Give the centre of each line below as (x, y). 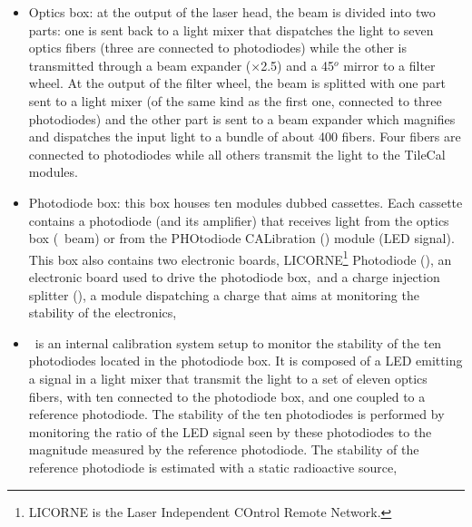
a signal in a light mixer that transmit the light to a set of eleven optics (228, 378)
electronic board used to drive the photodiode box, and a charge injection (234, 276)
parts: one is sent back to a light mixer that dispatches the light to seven (231, 29)
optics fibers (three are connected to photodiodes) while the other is (217, 48)
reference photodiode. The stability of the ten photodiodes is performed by (236, 414)
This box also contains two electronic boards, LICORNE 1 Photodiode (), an (240, 258)
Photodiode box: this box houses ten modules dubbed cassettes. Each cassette (246, 202)
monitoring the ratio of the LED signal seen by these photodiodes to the (230, 431)
